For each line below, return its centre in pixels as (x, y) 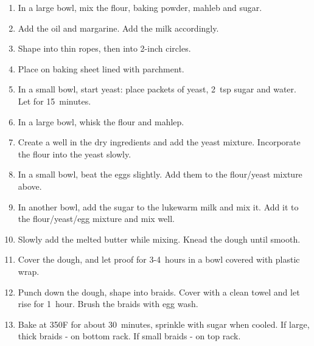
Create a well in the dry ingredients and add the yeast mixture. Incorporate (159, 142)
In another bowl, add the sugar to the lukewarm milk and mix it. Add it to (158, 206)
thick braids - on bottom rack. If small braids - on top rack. (129, 336)
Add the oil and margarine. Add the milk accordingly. (118, 28)
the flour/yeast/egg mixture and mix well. (96, 219)
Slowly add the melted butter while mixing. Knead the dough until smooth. (159, 239)
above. (30, 186)
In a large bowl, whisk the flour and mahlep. (101, 121)
